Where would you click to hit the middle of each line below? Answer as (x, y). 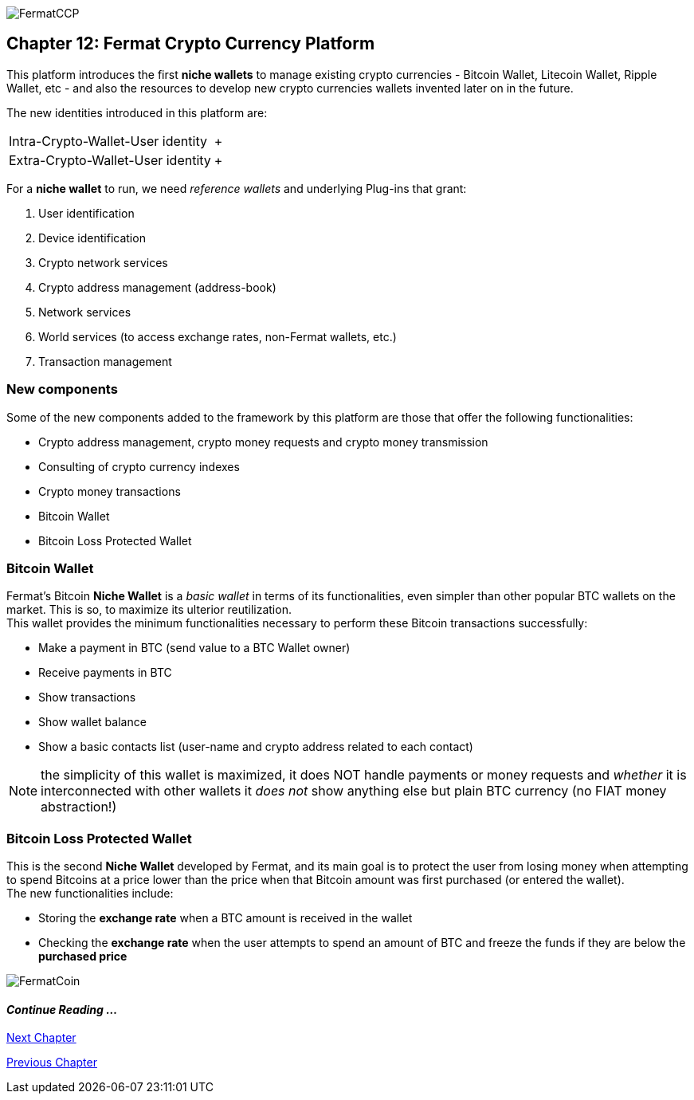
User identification (86, 213)
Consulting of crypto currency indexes (139, 466)
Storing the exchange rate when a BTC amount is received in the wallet (225, 918)
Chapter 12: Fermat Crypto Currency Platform (191, 44)
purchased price (83, 957)
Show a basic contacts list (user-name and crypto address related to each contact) (256, 747)
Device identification (92, 238)
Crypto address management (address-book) (157, 287)
